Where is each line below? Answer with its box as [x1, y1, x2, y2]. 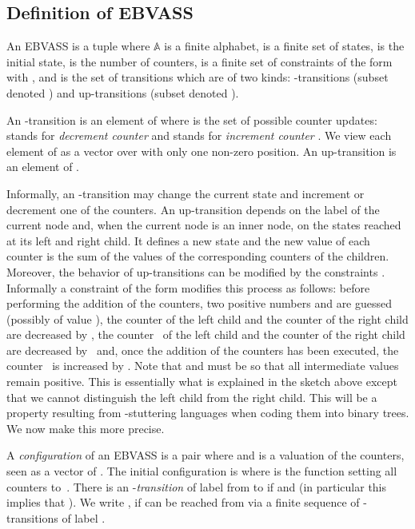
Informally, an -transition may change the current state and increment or [6, 185, 365, 201]
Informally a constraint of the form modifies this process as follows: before [6, 279, 370, 296]
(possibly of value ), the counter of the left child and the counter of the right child [6, 310, 409, 327]
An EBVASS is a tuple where [6, 38, 150, 54]
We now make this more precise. [6, 420, 165, 436]
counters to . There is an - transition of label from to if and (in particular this [6, 478, 387, 495]
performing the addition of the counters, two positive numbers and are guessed [6, 295, 393, 312]
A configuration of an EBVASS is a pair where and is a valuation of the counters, [6, 447, 405, 463]
